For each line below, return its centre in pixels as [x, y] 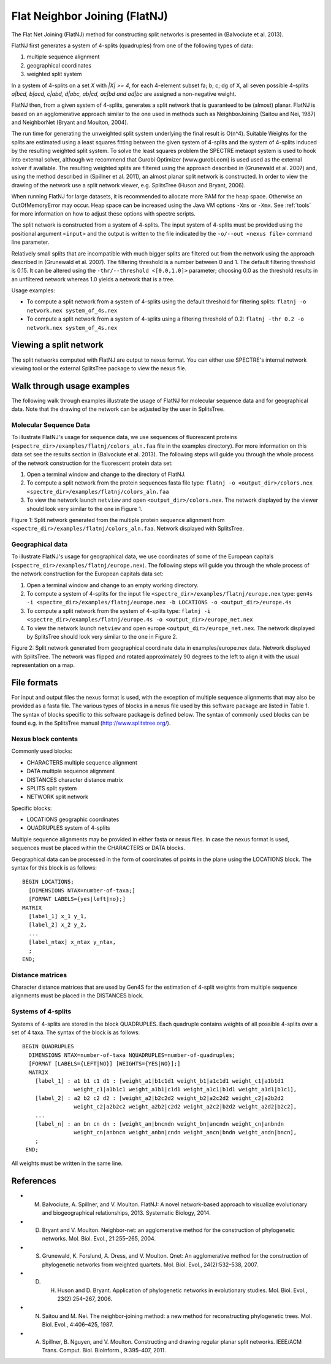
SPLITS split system [52, 788]
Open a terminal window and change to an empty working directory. [112, 585]
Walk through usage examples [70, 386]
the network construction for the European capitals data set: [87, 574]
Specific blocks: [32, 808]
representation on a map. [43, 665]
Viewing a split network [57, 345]
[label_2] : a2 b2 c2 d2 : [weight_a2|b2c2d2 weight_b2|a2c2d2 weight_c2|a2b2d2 [159, 1098]
